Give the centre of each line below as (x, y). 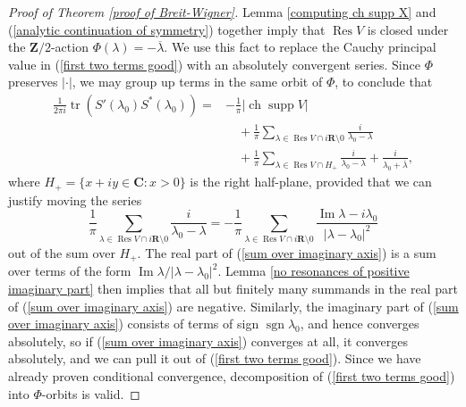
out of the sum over (62, 252)
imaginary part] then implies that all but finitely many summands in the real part (233, 288)
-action (69, 47)
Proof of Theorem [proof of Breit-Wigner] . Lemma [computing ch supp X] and (222, 12)
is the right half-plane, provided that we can (311, 182)
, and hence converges (360, 324)
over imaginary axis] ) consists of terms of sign (134, 324)
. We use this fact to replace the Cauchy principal (300, 47)
